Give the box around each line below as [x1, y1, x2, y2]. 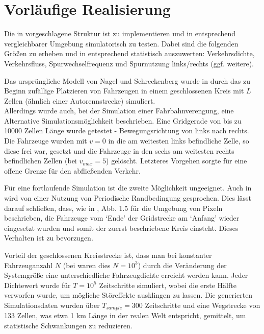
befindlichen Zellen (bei [4, 155, 77, 166]
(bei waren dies [63, 259, 111, 270]
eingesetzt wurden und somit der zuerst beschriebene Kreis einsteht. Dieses [4, 222, 239, 233]
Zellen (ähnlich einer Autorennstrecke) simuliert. [4, 95, 155, 106]
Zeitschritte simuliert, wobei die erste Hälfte [99, 279, 236, 290]
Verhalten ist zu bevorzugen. [4, 232, 93, 243]
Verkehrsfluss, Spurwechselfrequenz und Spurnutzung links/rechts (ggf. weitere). [4, 58, 254, 68]
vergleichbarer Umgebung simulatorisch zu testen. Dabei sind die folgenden [4, 38, 239, 49]
